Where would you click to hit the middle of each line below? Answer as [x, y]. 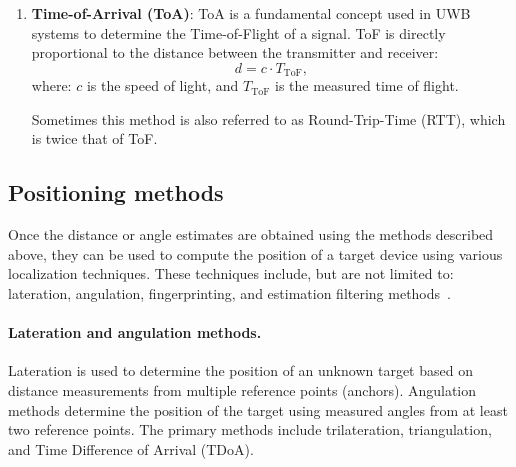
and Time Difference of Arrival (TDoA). [131, 448]
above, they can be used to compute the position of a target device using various [255, 253]
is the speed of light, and [162, 85]
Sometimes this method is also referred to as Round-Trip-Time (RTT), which [268, 118]
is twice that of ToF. [94, 138]
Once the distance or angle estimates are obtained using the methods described [251, 234]
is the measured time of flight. [367, 85]
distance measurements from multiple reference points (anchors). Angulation [242, 389]
